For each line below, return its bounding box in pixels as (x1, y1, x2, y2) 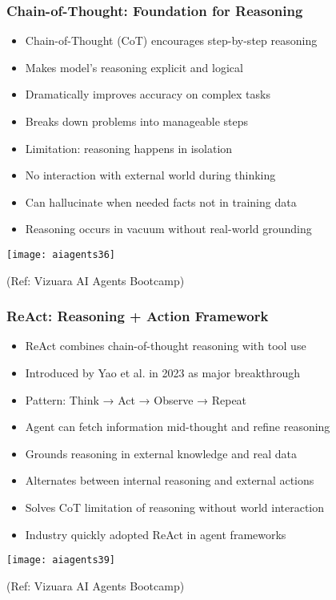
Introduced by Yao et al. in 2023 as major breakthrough (25, 364, 301, 381)
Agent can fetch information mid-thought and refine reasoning (25, 418, 330, 435)
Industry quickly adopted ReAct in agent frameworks (25, 526, 286, 542)
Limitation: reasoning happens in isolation (25, 139, 233, 156)
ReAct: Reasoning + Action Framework (6, 306, 269, 326)
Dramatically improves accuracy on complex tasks (25, 86, 270, 103)
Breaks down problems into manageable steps (25, 113, 249, 129)
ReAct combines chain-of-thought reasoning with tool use (25, 337, 306, 354)
